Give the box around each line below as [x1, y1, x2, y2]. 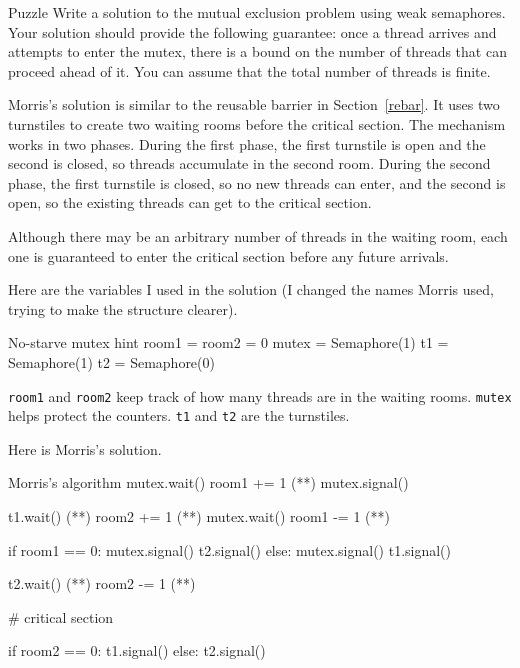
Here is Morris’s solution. [8, 438, 162, 459]
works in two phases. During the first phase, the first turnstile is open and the [8, 133, 486, 154]
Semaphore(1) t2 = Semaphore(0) [8, 351, 215, 372]
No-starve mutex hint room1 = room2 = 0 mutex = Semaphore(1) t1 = [8, 332, 449, 353]
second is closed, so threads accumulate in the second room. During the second [8, 153, 491, 174]
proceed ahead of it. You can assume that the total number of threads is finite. [8, 60, 491, 81]
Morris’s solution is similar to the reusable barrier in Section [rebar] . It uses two [8, 94, 500, 115]
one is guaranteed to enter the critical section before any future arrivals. [8, 245, 449, 266]
